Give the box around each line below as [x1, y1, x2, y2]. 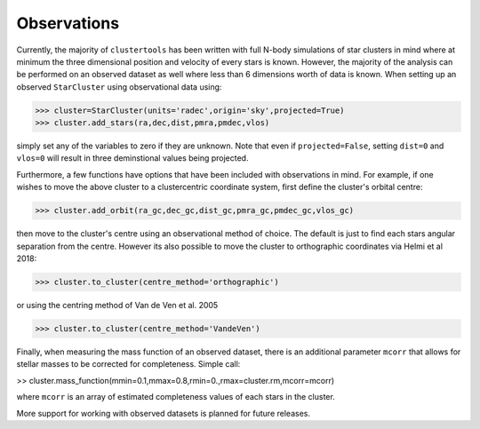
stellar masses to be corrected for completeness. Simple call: [16, 359, 241, 369]
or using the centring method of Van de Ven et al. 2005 [16, 299, 219, 310]
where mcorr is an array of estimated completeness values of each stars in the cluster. [16, 392, 335, 402]
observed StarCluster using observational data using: [16, 81, 222, 92]
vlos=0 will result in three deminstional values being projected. [16, 153, 249, 163]
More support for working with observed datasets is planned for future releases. [16, 408, 311, 418]
